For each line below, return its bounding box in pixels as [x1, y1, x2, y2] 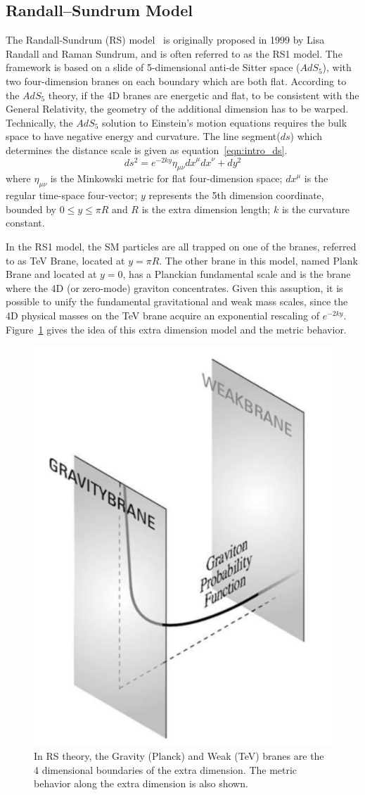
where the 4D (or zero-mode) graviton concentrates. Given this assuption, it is [6, 280, 343, 295]
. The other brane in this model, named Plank [159, 253, 358, 267]
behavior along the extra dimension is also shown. [34, 776, 248, 791]
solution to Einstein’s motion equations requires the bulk [102, 115, 347, 129]
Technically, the [6, 115, 73, 129]
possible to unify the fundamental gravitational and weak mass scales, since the [6, 294, 348, 309]
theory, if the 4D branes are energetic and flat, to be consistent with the [48, 87, 359, 102]
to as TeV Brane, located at [6, 253, 125, 267]
